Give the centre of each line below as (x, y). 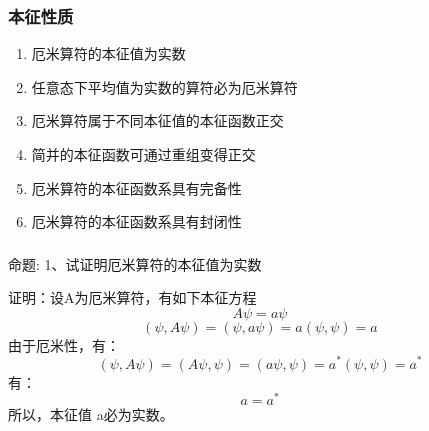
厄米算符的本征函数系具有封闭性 (136, 221)
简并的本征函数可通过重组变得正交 (143, 154)
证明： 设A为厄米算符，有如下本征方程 (132, 297)
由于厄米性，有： (64, 344)
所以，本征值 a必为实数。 (91, 414)
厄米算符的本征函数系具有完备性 (136, 187)
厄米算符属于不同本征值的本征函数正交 (157, 120)
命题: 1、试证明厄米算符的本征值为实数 (135, 263)
